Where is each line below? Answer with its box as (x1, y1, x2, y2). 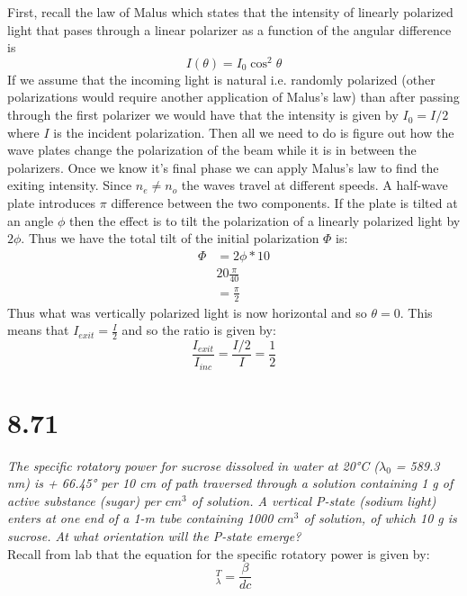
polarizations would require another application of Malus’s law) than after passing (7, 87, 460, 106)
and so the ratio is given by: (121, 321, 276, 339)
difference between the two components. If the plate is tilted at (111, 194, 458, 212)
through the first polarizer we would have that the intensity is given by (7, 105, 399, 124)
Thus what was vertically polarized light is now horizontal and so (7, 303, 367, 321)
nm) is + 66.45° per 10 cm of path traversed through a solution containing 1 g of (7, 474, 454, 492)
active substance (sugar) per (7, 491, 161, 510)
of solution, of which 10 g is (303, 509, 457, 528)
